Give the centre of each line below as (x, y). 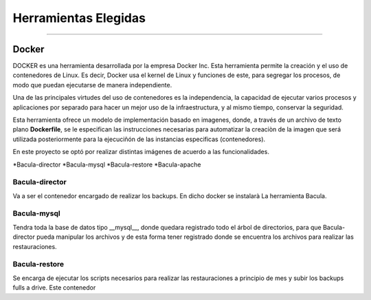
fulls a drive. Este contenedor (54, 288)
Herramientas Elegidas (79, 18)
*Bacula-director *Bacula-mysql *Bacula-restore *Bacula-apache (107, 164)
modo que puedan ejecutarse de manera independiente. (92, 85)
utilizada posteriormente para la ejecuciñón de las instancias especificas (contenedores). (139, 139)
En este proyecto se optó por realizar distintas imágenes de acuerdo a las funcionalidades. (141, 152)
